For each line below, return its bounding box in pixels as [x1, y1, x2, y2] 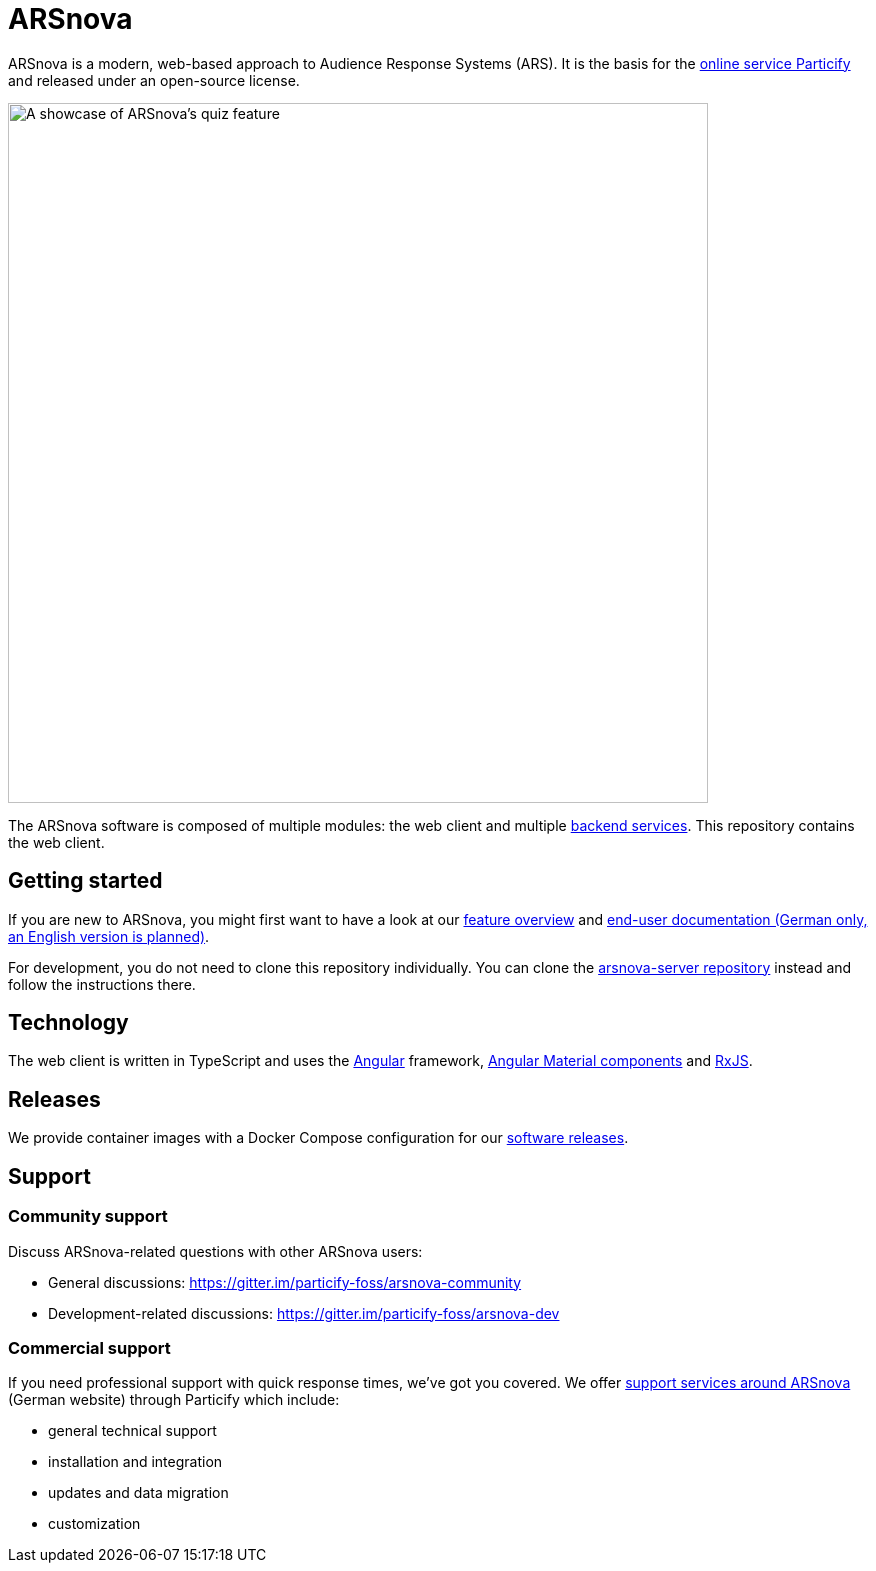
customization [48, 1515, 141, 1533]
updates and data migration [48, 1484, 229, 1502]
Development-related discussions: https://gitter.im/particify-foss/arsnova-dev [48, 1304, 560, 1322]
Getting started [8, 868, 163, 894]
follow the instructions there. [8, 975, 196, 993]
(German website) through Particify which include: [8, 1391, 340, 1409]
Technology [8, 1010, 129, 1036]
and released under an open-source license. [8, 71, 300, 89]
